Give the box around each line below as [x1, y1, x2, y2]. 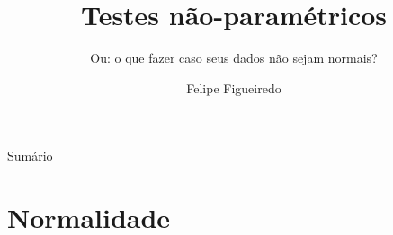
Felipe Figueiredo [186, 78, 281, 97]
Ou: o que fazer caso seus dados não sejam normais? [90, 48, 378, 67]
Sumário [7, 146, 53, 165]
